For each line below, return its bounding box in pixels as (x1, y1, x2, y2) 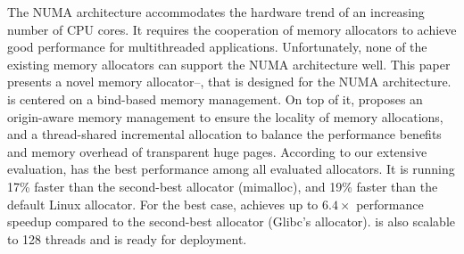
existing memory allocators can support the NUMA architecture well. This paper (7, 54, 451, 73)
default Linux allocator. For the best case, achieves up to (7, 194, 319, 213)
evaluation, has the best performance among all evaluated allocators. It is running (7, 160, 455, 178)
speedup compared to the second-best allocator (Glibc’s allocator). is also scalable (7, 212, 456, 231)
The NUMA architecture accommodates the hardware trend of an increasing (7, 3, 425, 20)
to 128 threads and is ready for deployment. (7, 229, 247, 248)
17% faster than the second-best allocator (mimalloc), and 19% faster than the (7, 176, 438, 195)
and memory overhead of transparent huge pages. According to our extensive (7, 142, 427, 160)
